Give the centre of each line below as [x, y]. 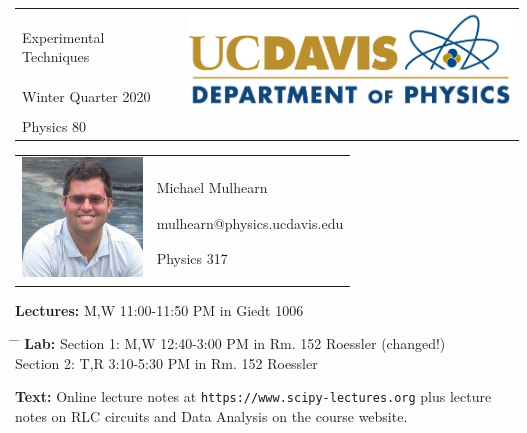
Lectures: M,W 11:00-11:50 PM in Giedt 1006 [159, 309]
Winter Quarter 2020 [86, 95]
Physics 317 [192, 258]
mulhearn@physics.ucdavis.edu [250, 222]
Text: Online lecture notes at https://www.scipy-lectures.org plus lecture [253, 396]
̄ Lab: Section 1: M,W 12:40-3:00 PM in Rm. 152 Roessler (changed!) [230, 343]
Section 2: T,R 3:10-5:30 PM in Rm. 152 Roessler [166, 362]
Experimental [63, 36]
